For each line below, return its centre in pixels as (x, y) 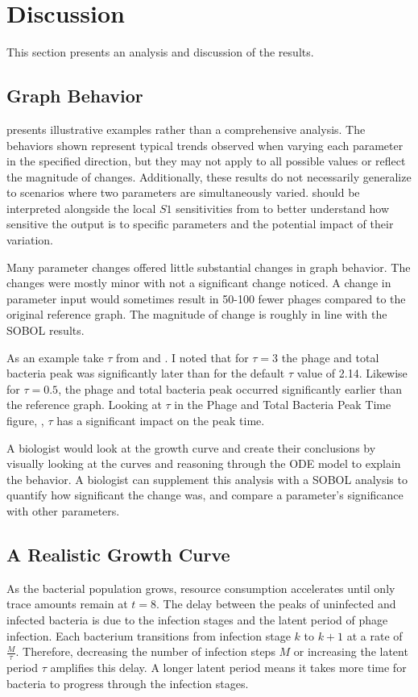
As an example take (55, 357)
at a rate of (375, 635)
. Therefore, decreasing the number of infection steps (145, 651)
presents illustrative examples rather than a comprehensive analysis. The (186, 129)
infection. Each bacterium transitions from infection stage (149, 635)
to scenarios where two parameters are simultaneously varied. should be (183, 192)
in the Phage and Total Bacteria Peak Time (283, 405)
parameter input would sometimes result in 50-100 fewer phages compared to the (206, 298)
